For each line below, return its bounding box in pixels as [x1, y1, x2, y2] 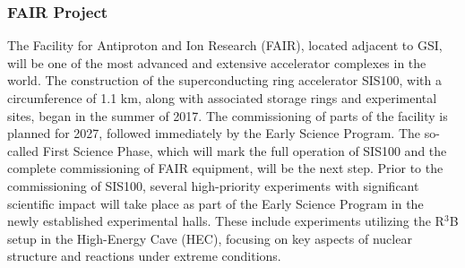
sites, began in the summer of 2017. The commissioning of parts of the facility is [7, 106, 448, 125]
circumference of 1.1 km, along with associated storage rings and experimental [7, 89, 437, 107]
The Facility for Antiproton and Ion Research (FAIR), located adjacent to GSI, [7, 36, 443, 55]
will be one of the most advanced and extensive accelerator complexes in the [7, 53, 426, 72]
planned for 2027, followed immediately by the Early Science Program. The [7, 124, 421, 143]
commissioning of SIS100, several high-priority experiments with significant [7, 176, 419, 195]
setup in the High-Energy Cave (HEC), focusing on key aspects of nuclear [7, 229, 412, 247]
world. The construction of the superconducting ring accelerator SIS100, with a [7, 71, 442, 90]
